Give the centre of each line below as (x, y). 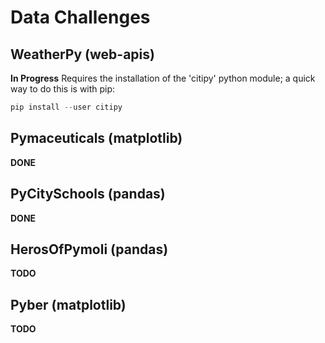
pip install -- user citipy (66, 107)
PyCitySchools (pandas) (88, 194)
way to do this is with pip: (63, 89)
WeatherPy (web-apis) (82, 54)
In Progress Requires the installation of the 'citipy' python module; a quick (163, 78)
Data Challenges (80, 17)
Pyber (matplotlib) (68, 304)
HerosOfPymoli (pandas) (89, 249)
